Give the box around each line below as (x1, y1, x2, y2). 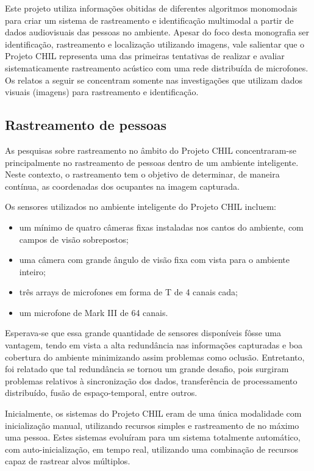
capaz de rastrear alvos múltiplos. (5, 455, 130, 467)
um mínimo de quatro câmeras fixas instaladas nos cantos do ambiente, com (19, 220, 304, 233)
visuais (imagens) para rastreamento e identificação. (5, 85, 199, 98)
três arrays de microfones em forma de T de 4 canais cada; (19, 286, 238, 298)
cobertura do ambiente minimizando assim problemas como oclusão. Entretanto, (5, 350, 305, 363)
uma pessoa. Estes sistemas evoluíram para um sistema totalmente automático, (5, 431, 301, 444)
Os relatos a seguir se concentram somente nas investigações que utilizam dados (5, 73, 302, 86)
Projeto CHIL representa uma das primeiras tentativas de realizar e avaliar (5, 49, 285, 62)
